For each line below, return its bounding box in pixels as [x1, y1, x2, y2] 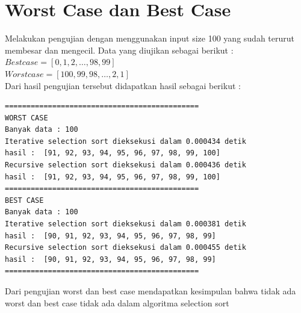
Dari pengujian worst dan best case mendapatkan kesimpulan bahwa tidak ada [5, 285, 296, 297]
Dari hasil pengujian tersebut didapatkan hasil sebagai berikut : [5, 79, 241, 91]
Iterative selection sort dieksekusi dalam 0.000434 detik [5, 137, 246, 146]
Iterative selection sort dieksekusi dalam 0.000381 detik [5, 220, 246, 229]
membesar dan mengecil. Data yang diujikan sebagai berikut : [5, 43, 234, 56]
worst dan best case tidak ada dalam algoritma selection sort [5, 296, 229, 309]
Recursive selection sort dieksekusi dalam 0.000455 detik [5, 243, 246, 252]
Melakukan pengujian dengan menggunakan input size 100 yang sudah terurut [5, 32, 294, 45]
